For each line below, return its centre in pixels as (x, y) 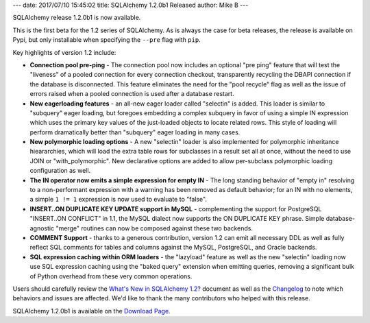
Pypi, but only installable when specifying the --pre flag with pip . (107, 40)
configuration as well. (60, 171)
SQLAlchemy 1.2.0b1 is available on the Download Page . (91, 311)
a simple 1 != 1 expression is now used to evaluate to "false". (118, 200)
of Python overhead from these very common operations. (111, 276)
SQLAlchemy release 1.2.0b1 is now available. (77, 18)
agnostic (42, 228)
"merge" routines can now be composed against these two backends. (155, 228)
